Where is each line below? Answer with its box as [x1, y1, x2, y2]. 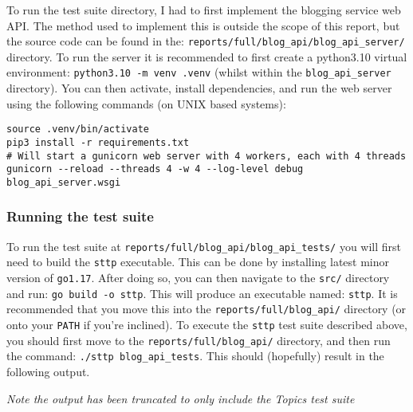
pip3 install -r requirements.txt [6, 136, 190, 148]
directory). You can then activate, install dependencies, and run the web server [6, 80, 392, 96]
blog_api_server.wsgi [6, 176, 121, 188]
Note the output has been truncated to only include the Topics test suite [6, 390, 355, 406]
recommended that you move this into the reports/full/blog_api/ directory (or [6, 300, 407, 317]
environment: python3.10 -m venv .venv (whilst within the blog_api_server [6, 64, 391, 80]
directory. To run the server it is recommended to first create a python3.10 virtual [6, 48, 407, 65]
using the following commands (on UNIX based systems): [6, 95, 286, 112]
